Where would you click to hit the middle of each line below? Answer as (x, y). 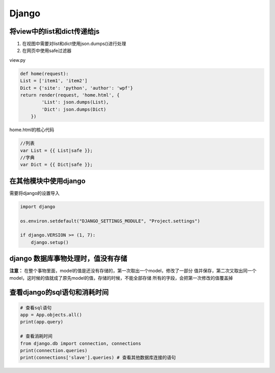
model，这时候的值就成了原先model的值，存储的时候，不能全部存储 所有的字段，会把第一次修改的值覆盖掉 (121, 278)
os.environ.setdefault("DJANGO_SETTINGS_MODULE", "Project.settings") (110, 221)
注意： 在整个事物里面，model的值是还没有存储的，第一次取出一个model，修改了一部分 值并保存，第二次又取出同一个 (133, 271)
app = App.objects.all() (51, 315)
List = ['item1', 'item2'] (54, 81)
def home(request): (44, 73)
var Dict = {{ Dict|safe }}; (57, 165)
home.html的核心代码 (32, 130)
